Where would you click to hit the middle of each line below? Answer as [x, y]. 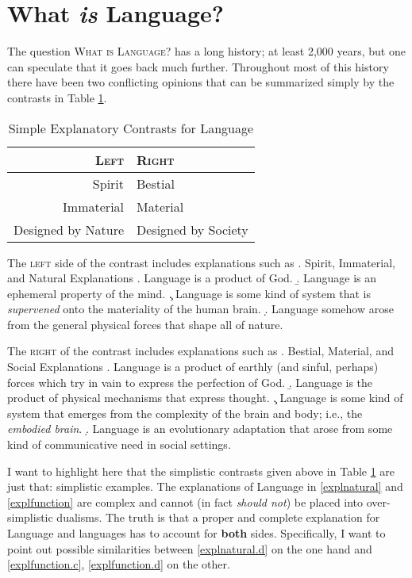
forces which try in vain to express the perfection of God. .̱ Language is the [190, 382]
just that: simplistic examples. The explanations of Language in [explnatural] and [205, 486]
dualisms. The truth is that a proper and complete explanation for [218, 517]
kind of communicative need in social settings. [119, 444]
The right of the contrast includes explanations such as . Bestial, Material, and [200, 351]
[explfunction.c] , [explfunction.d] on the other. [119, 564]
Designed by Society [193, 229]
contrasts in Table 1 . [57, 97]
